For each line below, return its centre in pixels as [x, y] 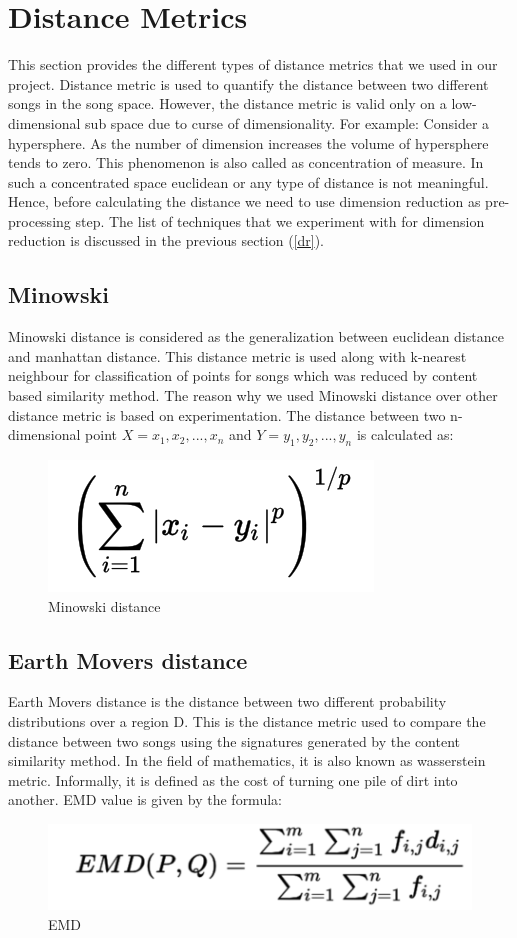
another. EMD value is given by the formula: [145, 799]
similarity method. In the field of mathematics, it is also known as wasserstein [247, 760]
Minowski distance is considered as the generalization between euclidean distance [256, 336]
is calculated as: [405, 434]
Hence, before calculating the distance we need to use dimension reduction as [244, 201]
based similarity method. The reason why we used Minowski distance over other [253, 395]
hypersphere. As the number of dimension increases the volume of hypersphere [248, 142]
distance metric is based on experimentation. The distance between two [227, 414]
